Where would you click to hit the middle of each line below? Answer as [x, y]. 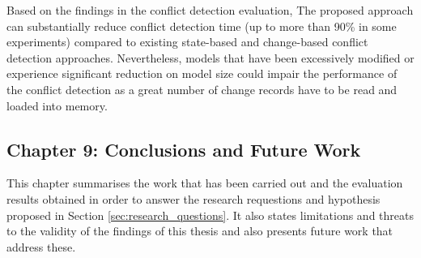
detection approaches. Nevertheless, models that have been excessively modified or [210, 57]
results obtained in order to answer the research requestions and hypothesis [193, 198]
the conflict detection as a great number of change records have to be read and [202, 89]
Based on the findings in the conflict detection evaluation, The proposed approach [210, 10]
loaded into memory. [57, 105]
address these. [41, 246]
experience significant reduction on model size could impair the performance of [202, 73]
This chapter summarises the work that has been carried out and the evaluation [205, 183]
